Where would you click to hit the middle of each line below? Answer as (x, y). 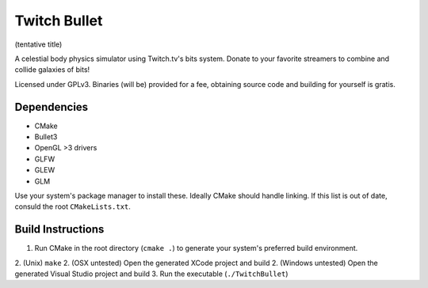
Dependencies (52, 107)
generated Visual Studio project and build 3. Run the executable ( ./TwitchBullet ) (151, 274)
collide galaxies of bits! (52, 70)
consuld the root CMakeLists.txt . (73, 207)
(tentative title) (38, 44)
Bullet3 (46, 137)
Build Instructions (59, 229)
